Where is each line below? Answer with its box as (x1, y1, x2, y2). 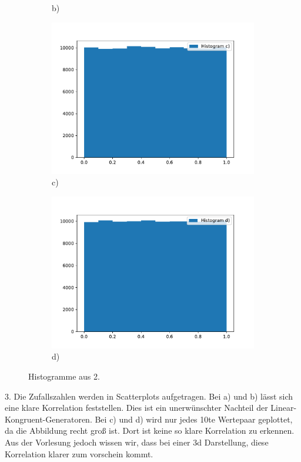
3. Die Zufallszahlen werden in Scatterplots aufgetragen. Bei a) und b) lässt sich (5, 390, 293, 402)
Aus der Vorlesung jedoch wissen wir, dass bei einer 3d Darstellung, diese (5, 436, 269, 448)
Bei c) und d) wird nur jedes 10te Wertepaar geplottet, (95, 413, 293, 425)
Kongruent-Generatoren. (5, 413, 92, 425)
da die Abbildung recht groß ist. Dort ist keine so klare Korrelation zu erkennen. (5, 424, 295, 437)
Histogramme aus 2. (28, 370, 100, 382)
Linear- (270, 401, 297, 414)
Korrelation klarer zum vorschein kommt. (5, 447, 153, 460)
